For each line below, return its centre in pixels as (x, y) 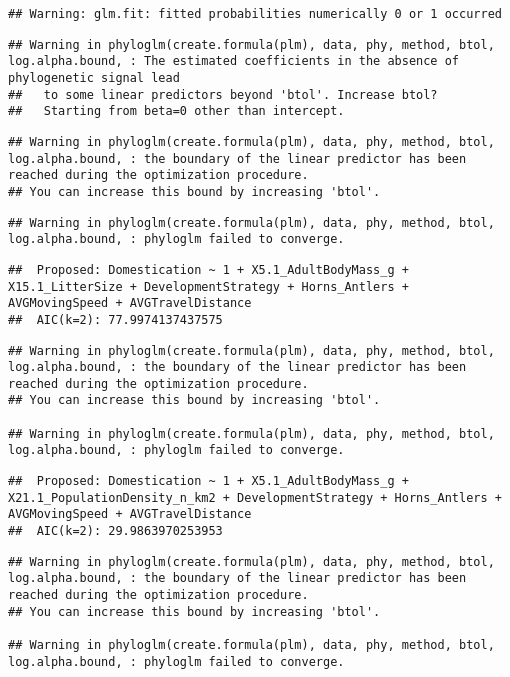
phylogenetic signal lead (94, 77)
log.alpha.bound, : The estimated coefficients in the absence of (234, 61)
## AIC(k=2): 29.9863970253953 (115, 531)
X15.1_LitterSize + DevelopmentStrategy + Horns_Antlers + (208, 286)
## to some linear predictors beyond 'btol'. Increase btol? (223, 94)
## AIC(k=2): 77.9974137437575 (115, 319)
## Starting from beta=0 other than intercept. (176, 111)
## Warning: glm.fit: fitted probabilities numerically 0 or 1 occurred (255, 14)
